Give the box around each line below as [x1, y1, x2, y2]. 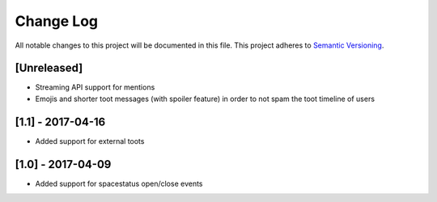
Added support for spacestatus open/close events [35, 179, 203, 188]
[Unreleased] [15, 61, 83, 75]
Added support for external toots [35, 136, 145, 145]
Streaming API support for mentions [35, 82, 155, 92]
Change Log [15, 12, 99, 30]
